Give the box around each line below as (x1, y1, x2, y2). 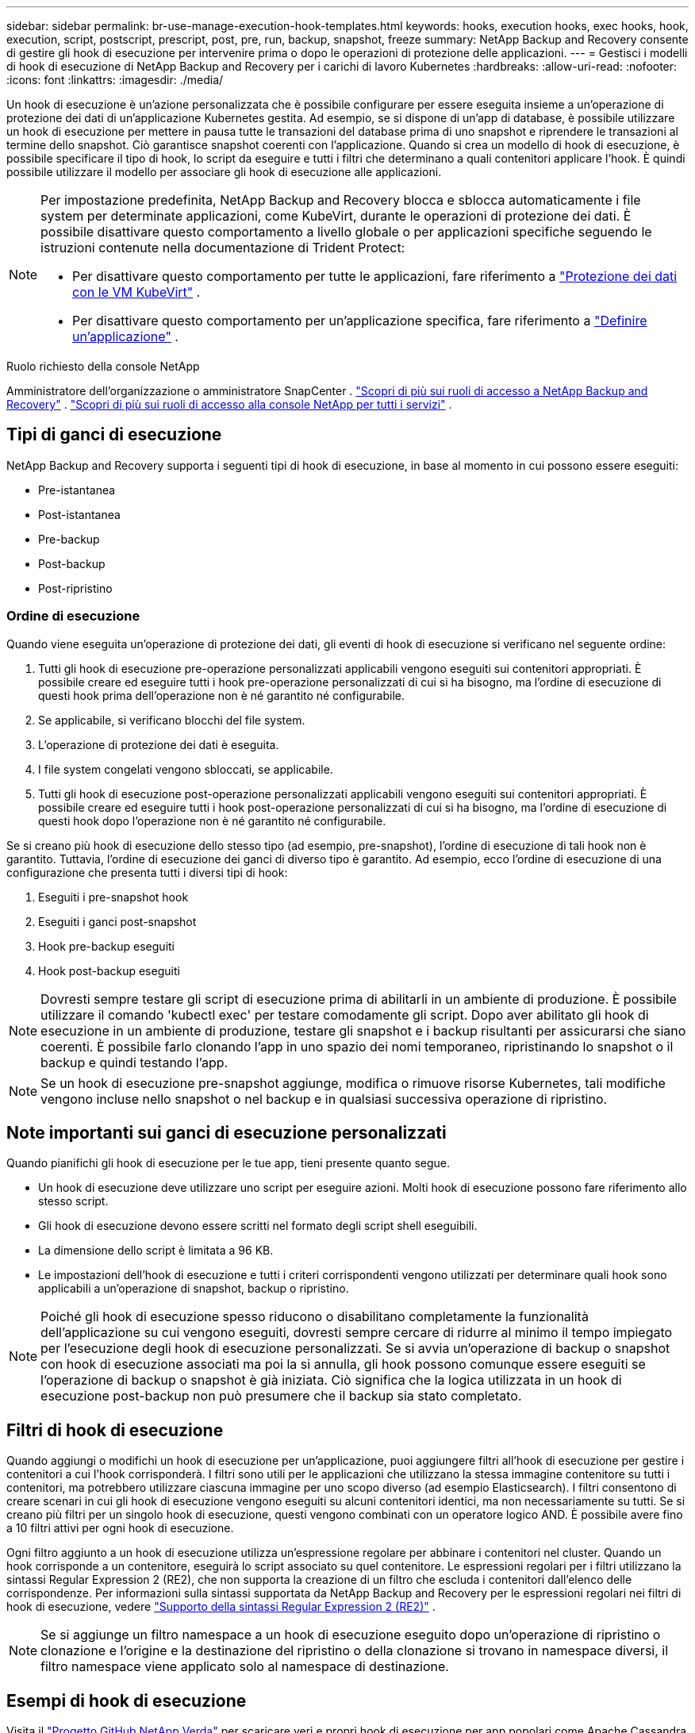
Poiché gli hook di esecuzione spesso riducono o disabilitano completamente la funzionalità (40, 1308, 589, 1325)
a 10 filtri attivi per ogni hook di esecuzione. (6, 1521, 234, 1535)
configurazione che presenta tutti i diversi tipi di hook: (6, 865, 288, 879)
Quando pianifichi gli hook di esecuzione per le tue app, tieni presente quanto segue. (6, 1156, 451, 1170)
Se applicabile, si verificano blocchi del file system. (38, 713, 305, 727)
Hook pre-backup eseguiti (38, 939, 175, 953)
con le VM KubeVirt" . (72, 284, 201, 300)
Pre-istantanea (38, 482, 116, 497)
